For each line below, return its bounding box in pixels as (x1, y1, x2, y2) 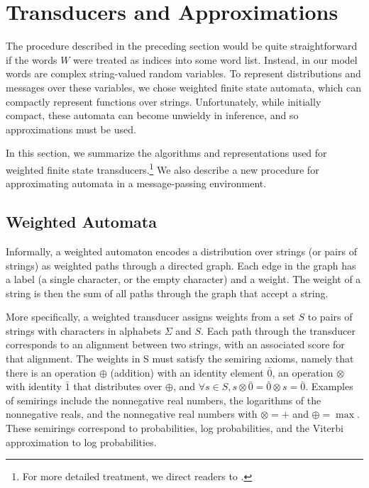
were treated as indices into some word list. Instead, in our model (73, 52, 358, 67)
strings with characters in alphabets (6, 323, 161, 338)
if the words (6, 52, 57, 67)
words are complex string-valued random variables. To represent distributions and (6, 66, 361, 81)
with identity (6, 379, 62, 394)
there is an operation (6, 365, 97, 379)
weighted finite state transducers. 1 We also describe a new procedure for (6, 160, 319, 177)
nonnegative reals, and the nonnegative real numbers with (6, 406, 258, 421)
